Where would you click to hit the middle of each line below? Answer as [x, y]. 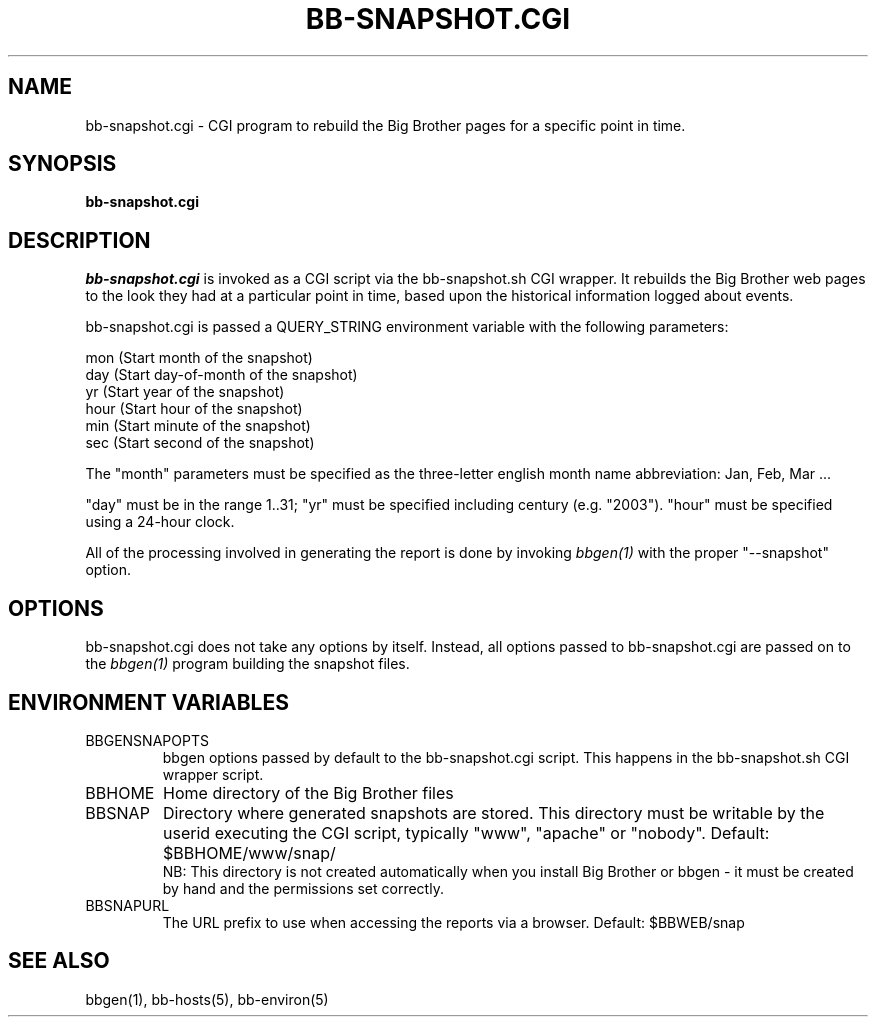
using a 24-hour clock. [160, 522]
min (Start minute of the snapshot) [198, 426]
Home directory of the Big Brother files [308, 792]
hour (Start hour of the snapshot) [194, 409]
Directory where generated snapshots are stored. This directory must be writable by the [494, 812]
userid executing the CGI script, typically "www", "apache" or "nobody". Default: [466, 832]
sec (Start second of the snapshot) [200, 443]
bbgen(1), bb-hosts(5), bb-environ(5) [207, 999]
